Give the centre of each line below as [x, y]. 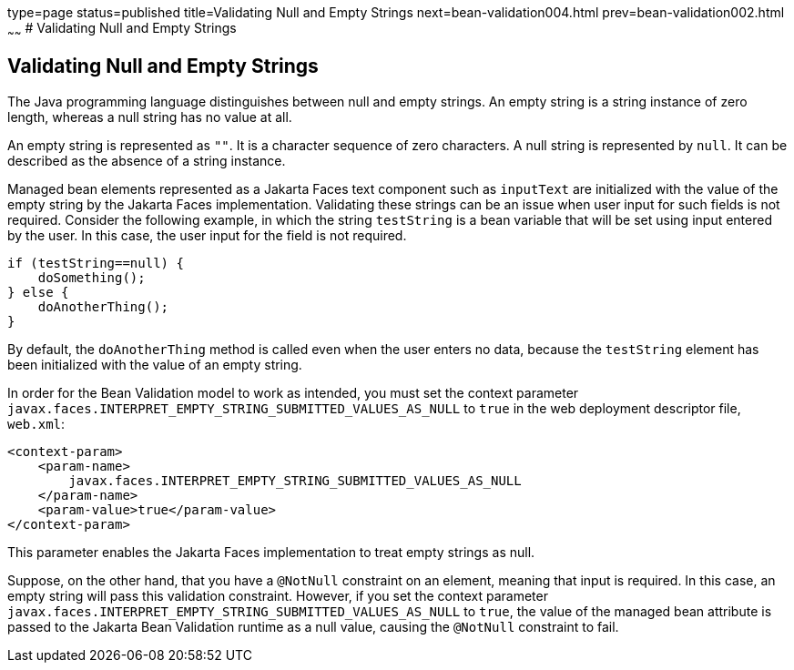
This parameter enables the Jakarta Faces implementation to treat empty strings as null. [271, 552]
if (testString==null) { [96, 263]
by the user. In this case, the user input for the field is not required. [207, 235]
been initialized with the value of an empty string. [155, 364]
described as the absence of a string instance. [147, 160]
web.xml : [36, 423]
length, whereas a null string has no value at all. [150, 117]
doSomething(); [92, 277]
